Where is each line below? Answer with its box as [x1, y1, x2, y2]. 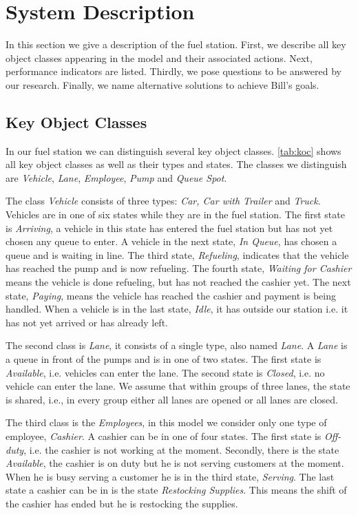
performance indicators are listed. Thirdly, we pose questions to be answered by [6, 64, 341, 78]
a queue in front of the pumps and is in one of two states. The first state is [6, 352, 322, 366]
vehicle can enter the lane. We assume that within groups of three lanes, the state [6, 379, 350, 393]
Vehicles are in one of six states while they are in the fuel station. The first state [6, 207, 345, 222]
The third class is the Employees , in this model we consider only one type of [6, 415, 327, 430]
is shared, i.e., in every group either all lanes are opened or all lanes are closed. [6, 392, 338, 406]
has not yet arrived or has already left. [6, 315, 168, 329]
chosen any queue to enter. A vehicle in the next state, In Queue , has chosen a [6, 234, 337, 249]
